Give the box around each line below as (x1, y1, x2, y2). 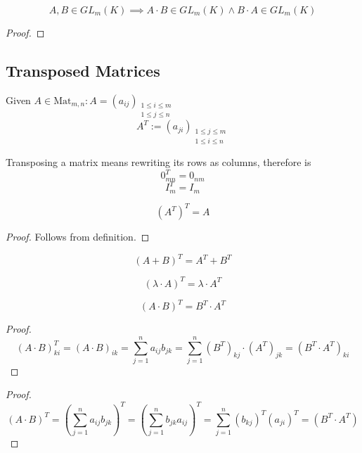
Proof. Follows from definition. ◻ (6, 229, 150, 244)
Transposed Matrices (6, 59, 160, 81)
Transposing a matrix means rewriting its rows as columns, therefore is (6, 155, 311, 170)
